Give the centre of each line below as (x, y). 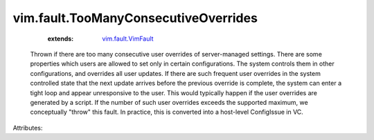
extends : (61, 39)
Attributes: (28, 128)
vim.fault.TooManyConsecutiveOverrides (135, 18)
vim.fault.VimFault (128, 39)
